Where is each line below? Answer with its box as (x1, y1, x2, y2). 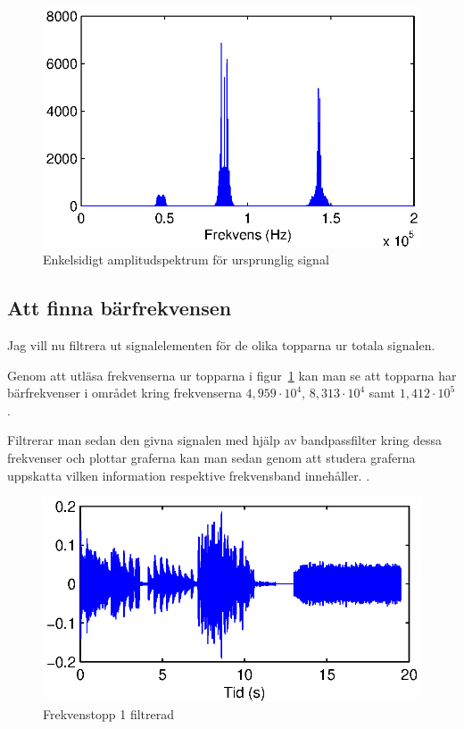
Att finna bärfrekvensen (7, 294, 232, 322)
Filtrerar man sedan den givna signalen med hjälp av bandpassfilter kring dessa (7, 431, 443, 449)
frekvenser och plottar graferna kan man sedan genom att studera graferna (7, 448, 416, 467)
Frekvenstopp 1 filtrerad (43, 704, 175, 723)
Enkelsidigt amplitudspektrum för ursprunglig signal (43, 250, 329, 269)
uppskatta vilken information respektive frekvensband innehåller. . (7, 465, 370, 484)
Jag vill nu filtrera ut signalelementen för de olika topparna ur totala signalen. (7, 336, 435, 355)
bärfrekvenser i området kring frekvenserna (7, 383, 242, 402)
